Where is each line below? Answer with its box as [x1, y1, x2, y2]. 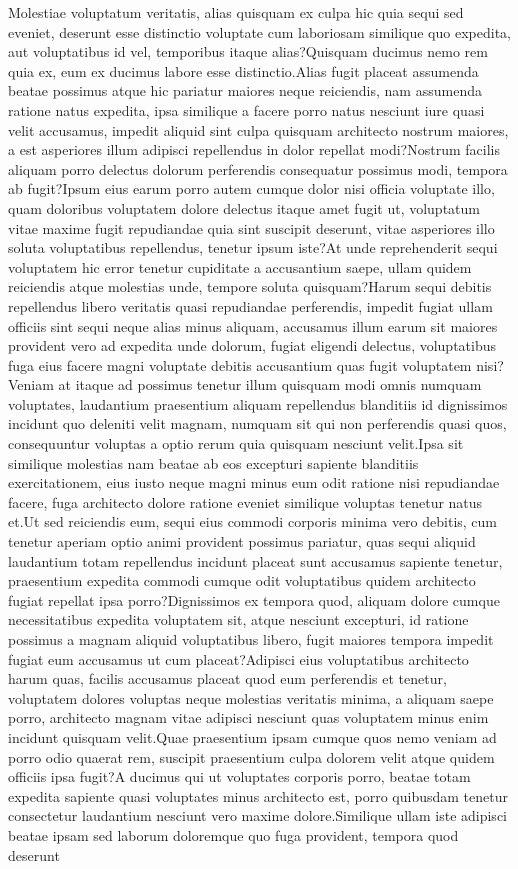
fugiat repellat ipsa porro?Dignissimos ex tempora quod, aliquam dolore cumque [8, 589, 500, 610]
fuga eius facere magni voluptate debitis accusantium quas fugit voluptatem [8, 354, 472, 375]
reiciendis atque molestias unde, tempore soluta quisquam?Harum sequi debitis [8, 276, 492, 297]
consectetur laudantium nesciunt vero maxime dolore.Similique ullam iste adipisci [8, 805, 507, 826]
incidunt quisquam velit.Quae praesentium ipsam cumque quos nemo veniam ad [8, 726, 497, 747]
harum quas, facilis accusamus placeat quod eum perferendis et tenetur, [8, 668, 447, 689]
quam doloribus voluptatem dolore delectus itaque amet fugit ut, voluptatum [8, 197, 480, 218]
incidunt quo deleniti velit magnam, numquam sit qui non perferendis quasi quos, [8, 413, 507, 434]
